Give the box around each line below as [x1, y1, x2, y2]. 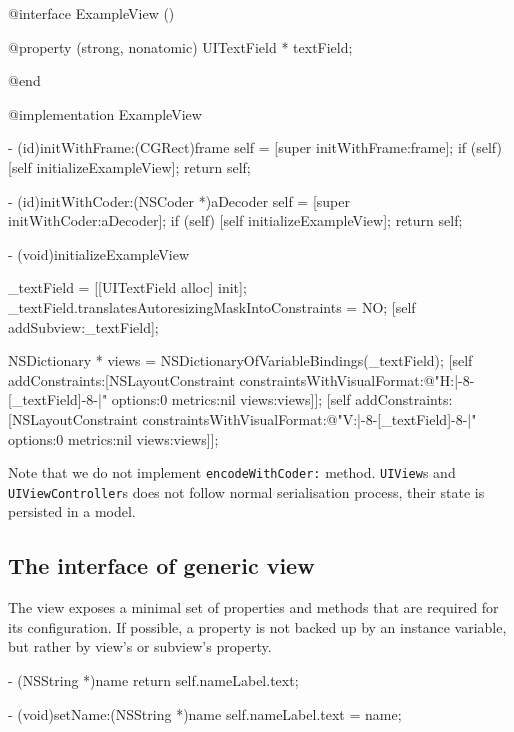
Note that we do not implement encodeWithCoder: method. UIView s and [8, 462, 456, 483]
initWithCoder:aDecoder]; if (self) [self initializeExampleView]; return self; [8, 210, 463, 231]
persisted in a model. [8, 501, 136, 522]
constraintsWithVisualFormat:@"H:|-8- [239, 369, 475, 390]
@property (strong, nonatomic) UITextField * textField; [8, 36, 353, 57]
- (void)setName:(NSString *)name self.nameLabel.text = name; [8, 703, 402, 724]
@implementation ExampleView [8, 103, 202, 124]
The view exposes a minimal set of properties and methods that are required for [8, 597, 499, 618]
